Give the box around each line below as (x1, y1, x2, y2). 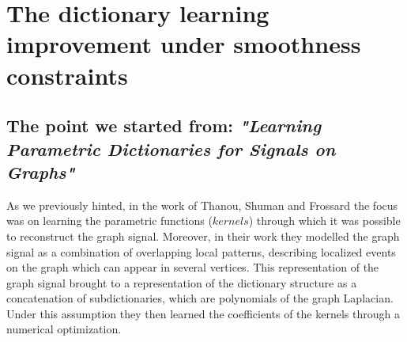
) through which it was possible (248, 212, 401, 229)
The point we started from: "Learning (6, 113, 322, 138)
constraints (6, 59, 128, 91)
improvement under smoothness (6, 28, 361, 60)
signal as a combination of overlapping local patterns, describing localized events (6, 243, 396, 260)
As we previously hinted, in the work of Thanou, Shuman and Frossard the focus (6, 196, 398, 213)
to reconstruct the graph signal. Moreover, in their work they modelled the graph (6, 227, 400, 244)
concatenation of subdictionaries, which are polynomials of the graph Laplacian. (6, 290, 394, 306)
